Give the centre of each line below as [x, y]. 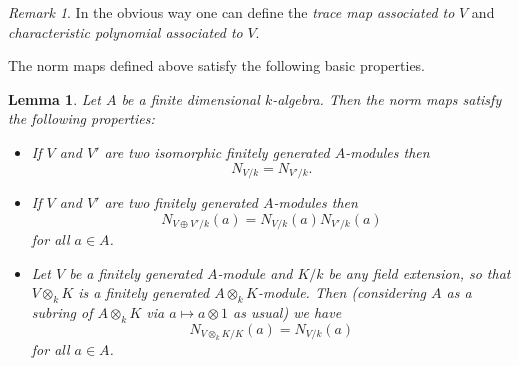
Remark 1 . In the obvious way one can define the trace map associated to [231, 12]
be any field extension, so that [419, 272]
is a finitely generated [144, 292]
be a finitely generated [136, 272]
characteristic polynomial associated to [125, 31]
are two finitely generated [181, 202]
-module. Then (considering [341, 292]
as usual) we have [287, 312]
